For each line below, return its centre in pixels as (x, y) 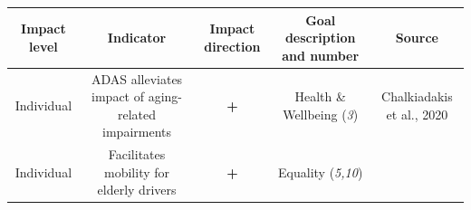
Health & (320, 96)
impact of (118, 96)
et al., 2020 (417, 114)
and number (321, 55)
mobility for (137, 172)
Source (417, 38)
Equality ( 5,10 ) (321, 172)
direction (232, 46)
